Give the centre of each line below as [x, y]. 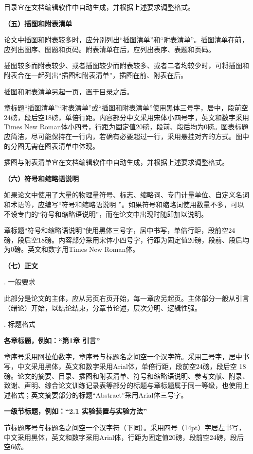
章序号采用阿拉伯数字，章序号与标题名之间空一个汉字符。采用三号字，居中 [123, 357]
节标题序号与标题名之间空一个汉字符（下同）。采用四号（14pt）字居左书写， [125, 427]
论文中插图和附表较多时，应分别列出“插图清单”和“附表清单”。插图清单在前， [126, 40]
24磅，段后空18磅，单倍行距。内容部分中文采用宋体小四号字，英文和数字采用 [126, 117]
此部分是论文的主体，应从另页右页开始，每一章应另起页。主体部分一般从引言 [126, 298]
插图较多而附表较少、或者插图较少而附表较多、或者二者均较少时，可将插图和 [126, 65]
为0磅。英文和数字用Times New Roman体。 [72, 249]
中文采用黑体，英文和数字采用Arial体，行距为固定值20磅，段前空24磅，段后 [124, 437]
